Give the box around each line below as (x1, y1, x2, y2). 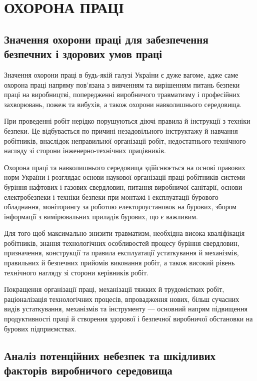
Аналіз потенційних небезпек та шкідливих (4, 347, 216, 363)
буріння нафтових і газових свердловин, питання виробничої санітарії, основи (4, 181, 242, 192)
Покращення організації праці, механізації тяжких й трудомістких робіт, (4, 284, 224, 294)
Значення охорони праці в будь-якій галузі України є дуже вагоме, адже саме (4, 69, 238, 80)
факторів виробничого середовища (4, 362, 172, 377)
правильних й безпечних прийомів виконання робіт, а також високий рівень (4, 257, 235, 268)
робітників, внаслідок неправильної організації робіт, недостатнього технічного (4, 135, 246, 146)
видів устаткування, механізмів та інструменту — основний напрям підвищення (4, 303, 248, 314)
